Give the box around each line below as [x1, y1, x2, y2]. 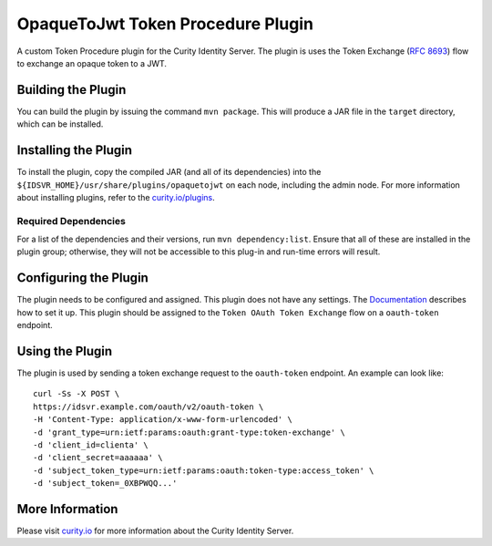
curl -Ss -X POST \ [33, 388, 120, 399]
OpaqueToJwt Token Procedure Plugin [16, 14, 314, 34]
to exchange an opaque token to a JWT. [16, 57, 168, 68]
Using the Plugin [16, 343, 113, 359]
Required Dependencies [16, 214, 127, 227]
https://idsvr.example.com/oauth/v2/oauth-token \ [33, 401, 264, 412]
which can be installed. [16, 118, 104, 129]
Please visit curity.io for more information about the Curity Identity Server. [16, 525, 294, 537]
